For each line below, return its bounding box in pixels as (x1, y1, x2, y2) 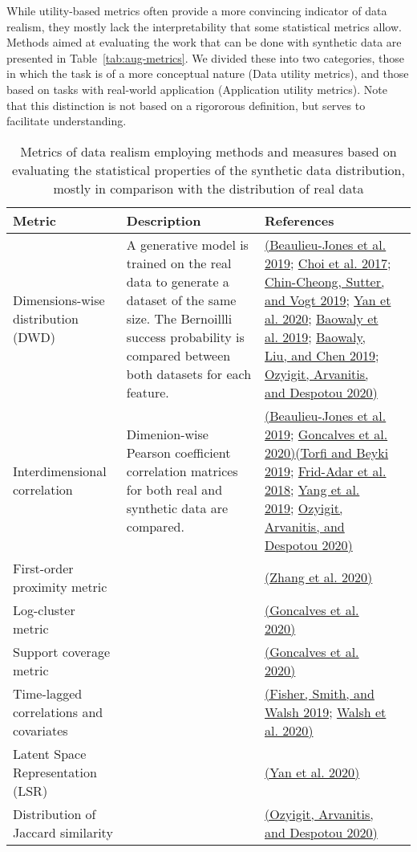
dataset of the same (126, 290, 237, 309)
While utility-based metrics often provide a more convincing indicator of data (6, 2, 387, 18)
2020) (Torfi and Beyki (265, 442, 389, 462)
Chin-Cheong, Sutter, (265, 271, 385, 291)
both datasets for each (126, 364, 252, 383)
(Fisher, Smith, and (265, 683, 374, 703)
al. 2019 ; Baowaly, (265, 327, 366, 346)
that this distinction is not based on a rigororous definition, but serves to (6, 96, 366, 113)
